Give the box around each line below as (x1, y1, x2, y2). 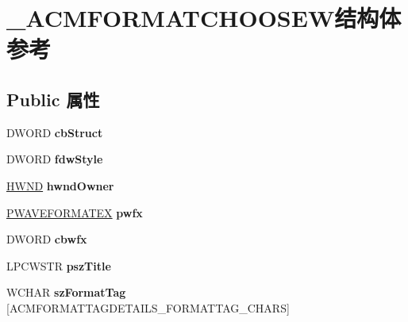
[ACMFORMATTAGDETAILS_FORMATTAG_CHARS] (6, 299, 290, 316)
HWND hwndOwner (6, 177, 114, 194)
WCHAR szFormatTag (6, 284, 126, 301)
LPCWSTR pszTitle (6, 257, 111, 274)
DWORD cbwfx (6, 231, 87, 247)
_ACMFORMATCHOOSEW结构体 (6, 2, 402, 34)
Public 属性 (6, 86, 100, 111)
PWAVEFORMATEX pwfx (6, 204, 143, 220)
